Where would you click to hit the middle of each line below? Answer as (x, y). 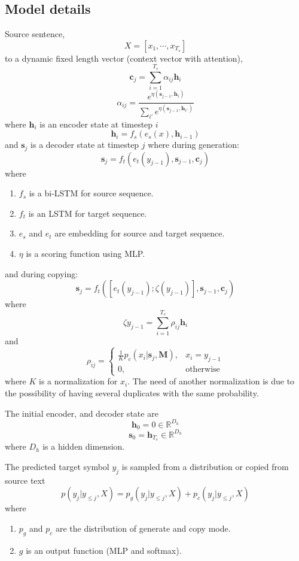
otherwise (203, 370)
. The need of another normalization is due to (211, 381)
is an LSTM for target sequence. (88, 213)
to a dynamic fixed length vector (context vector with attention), (124, 58)
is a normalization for (78, 381)
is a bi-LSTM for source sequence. (91, 193)
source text (25, 480)
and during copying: (42, 273)
